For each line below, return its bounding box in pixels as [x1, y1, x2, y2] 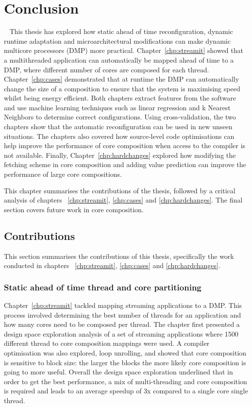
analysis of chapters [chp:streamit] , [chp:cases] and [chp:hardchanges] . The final [4, 195, 243, 205]
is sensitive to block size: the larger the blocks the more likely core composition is [4, 357, 246, 367]
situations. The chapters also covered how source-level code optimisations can [4, 131, 235, 141]
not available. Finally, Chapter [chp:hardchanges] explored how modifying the [4, 150, 236, 160]
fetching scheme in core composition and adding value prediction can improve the [4, 159, 246, 170]
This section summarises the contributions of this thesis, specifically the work [4, 251, 234, 261]
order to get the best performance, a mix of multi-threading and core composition [4, 376, 247, 386]
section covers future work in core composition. [4, 204, 144, 214]
